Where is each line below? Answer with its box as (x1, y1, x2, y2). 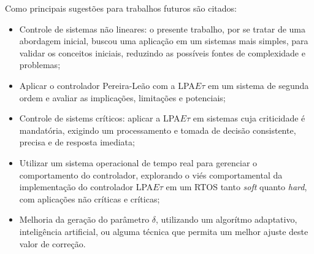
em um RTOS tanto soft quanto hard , (166, 180, 307, 193)
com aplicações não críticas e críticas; (19, 192, 160, 205)
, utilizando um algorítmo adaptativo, (156, 213, 297, 226)
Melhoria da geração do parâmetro (19, 213, 150, 226)
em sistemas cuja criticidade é (193, 112, 305, 125)
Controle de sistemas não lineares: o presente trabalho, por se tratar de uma (19, 22, 305, 35)
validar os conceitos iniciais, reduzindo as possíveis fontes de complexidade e (19, 46, 305, 59)
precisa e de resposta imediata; (19, 136, 135, 148)
